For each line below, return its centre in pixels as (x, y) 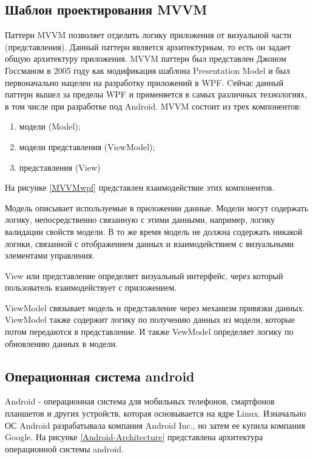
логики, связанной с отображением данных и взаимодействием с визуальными (150, 243)
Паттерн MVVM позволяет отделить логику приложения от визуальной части (148, 35)
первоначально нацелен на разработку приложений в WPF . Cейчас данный (144, 82)
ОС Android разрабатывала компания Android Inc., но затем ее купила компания (155, 425)
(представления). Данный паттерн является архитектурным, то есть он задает (148, 46)
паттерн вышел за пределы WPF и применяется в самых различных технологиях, (156, 94)
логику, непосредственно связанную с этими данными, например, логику (140, 220)
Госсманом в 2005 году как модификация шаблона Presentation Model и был (148, 70)
